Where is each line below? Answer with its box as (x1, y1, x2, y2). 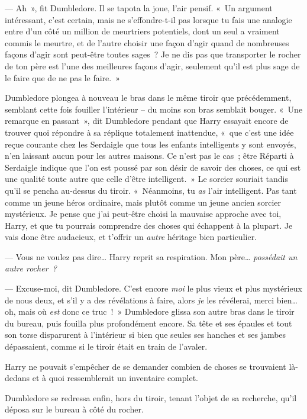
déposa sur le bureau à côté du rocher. (5, 403, 144, 415)
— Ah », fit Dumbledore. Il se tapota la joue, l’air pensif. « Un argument (5, 2, 273, 14)
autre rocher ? (5, 262, 57, 274)
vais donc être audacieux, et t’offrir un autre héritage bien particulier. (5, 231, 257, 243)
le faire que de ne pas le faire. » (5, 71, 120, 84)
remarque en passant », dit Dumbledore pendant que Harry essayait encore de (5, 114, 289, 127)
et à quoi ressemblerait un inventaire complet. (32, 372, 198, 384)
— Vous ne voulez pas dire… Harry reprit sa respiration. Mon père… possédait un (5, 250, 298, 263)
